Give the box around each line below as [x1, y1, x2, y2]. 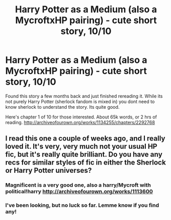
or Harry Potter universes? [5, 166, 92, 175]
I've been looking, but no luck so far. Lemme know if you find [5, 202, 159, 209]
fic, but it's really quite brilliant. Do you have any [5, 150, 163, 159]
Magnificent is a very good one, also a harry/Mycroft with [5, 182, 151, 189]
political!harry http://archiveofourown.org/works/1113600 [5, 188, 153, 195]
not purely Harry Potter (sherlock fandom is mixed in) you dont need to [5, 98, 155, 105]
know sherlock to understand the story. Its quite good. [5, 104, 120, 110]
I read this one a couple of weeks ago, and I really [5, 134, 165, 143]
